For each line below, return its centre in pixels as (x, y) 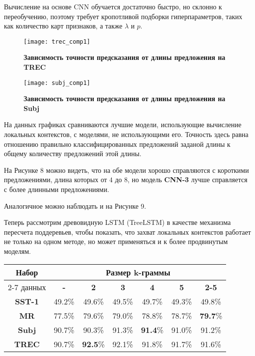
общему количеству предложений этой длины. (73, 153)
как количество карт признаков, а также (63, 26)
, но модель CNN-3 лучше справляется (188, 179)
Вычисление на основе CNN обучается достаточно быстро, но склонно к (113, 6)
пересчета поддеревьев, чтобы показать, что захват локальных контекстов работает (127, 232)
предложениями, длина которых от (56, 179)
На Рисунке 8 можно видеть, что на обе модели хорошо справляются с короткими (127, 170)
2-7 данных (27, 287)
